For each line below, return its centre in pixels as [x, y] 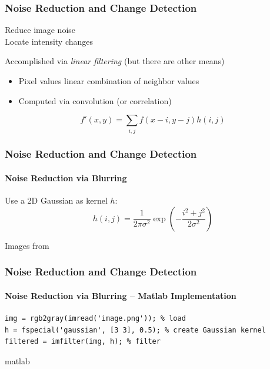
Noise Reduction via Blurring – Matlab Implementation [121, 295]
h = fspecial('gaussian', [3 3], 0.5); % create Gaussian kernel [135, 330]
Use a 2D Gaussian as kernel [56, 200]
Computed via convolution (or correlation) [95, 100]
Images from [27, 245]
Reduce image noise [40, 30]
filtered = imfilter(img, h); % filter [83, 342]
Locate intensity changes [49, 41]
